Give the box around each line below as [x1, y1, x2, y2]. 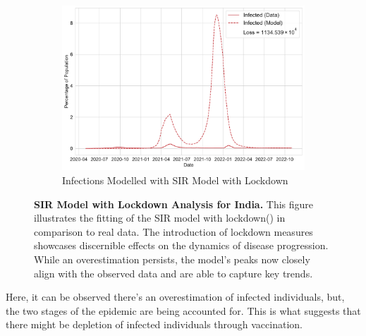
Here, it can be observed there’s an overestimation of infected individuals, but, [6, 289, 345, 304]
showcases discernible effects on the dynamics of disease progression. [34, 238, 329, 253]
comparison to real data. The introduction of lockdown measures [34, 224, 313, 239]
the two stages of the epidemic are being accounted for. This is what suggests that [6, 303, 361, 318]
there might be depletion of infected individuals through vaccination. [6, 317, 303, 332]
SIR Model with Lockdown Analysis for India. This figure [34, 196, 314, 211]
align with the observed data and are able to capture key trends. [34, 265, 313, 280]
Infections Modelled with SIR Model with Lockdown [62, 173, 288, 188]
